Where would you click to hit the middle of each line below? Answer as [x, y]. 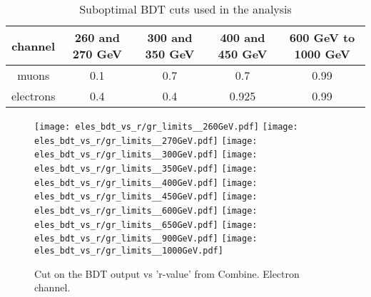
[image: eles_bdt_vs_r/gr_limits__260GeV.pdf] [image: [166, 127]
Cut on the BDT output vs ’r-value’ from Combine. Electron [167, 273]
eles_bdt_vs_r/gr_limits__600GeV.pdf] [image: [146, 210]
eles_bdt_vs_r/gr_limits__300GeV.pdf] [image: [146, 155]
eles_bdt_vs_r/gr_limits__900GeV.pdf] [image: [146, 239]
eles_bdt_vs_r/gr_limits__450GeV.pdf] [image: [146, 197]
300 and [170, 37]
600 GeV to [322, 37]
